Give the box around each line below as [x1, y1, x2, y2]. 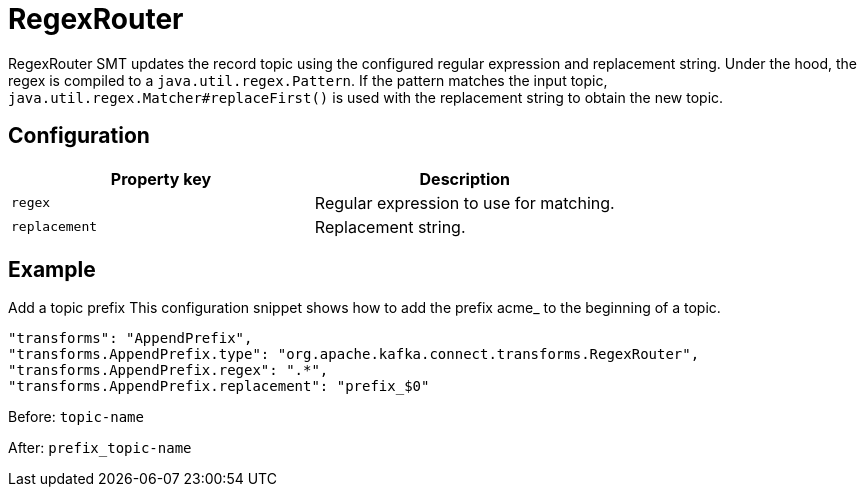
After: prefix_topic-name [8, 439, 192, 457]
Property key [110, 168, 212, 189]
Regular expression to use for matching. [314, 192, 615, 213]
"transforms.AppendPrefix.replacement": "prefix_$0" [8, 378, 430, 395]
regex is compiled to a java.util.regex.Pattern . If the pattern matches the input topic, [8, 71, 608, 89]
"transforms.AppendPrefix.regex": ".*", [8, 362, 329, 379]
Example [8, 257, 96, 283]
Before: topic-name [8, 408, 144, 426]
